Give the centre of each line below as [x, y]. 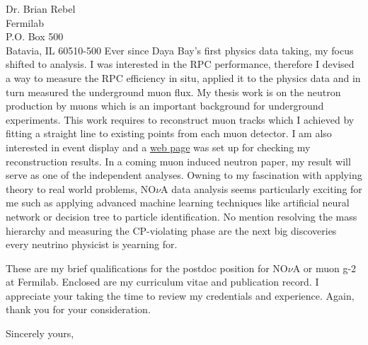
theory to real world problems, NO [81, 188]
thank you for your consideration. [78, 309]
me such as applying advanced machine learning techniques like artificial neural [178, 203]
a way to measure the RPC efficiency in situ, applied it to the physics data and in [183, 77]
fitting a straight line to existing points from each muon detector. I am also [169, 133]
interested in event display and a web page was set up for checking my [158, 147]
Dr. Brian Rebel [41, 8]
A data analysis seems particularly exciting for [261, 188]
